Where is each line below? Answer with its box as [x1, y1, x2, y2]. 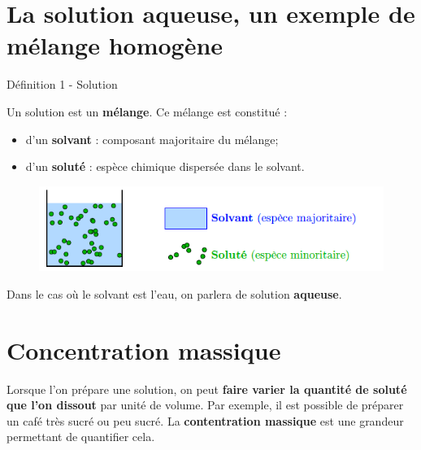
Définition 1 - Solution [7, 76, 118, 93]
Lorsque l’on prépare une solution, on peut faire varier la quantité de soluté [7, 380, 407, 397]
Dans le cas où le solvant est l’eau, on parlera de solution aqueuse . [7, 285, 342, 302]
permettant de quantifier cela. [7, 428, 155, 445]
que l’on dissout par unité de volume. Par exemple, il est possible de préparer [7, 396, 404, 413]
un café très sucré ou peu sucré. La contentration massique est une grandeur [7, 412, 404, 429]
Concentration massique [7, 333, 281, 366]
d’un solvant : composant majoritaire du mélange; [25, 130, 279, 147]
